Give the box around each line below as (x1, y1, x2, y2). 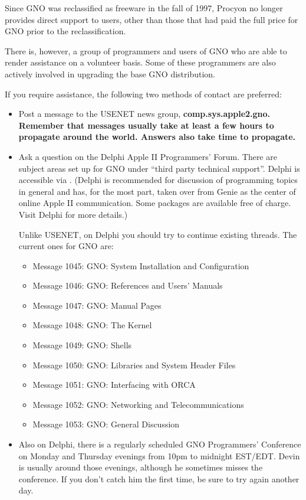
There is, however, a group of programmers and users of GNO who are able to (5, 44, 287, 57)
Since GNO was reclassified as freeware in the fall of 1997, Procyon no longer (5, 2, 283, 14)
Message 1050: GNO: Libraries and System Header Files (32, 358, 236, 371)
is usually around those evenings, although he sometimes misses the (18, 461, 263, 473)
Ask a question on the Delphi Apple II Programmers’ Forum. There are (18, 150, 277, 162)
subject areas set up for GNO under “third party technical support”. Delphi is (18, 162, 300, 174)
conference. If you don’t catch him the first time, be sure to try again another (18, 472, 300, 485)
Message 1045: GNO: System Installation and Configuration (32, 259, 249, 272)
